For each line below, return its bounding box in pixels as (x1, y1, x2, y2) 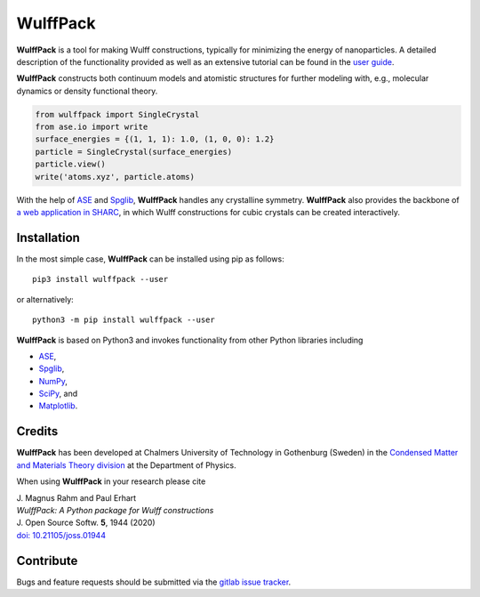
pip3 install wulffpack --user (32, 274, 169, 285)
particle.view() (35, 159, 107, 169)
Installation (16, 230, 80, 245)
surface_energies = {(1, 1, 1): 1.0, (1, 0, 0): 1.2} (35, 134, 275, 144)
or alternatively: (16, 294, 75, 304)
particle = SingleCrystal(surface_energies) (35, 147, 233, 157)
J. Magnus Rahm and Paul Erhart (16, 492, 137, 503)
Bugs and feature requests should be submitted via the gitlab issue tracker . (16, 577, 292, 587)
